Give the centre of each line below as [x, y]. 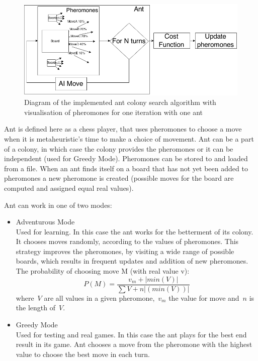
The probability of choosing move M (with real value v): [103, 271]
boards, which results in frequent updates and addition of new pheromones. [132, 261]
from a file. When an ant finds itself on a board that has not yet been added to [126, 168]
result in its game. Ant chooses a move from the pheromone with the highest [134, 344]
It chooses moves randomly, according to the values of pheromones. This [127, 241]
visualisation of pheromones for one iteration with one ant [114, 112]
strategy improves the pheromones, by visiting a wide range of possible [125, 251]
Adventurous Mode [45, 222]
